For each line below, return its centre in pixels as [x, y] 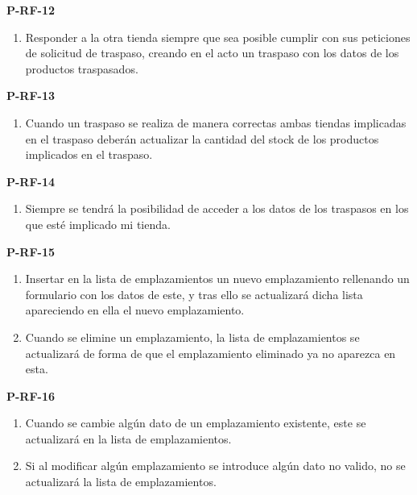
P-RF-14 [31, 181]
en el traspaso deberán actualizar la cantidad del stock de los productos [202, 138]
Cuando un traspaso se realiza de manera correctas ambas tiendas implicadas [216, 122]
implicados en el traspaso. [89, 154]
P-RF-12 [31, 10]
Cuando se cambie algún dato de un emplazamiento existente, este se [196, 423]
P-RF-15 [31, 251]
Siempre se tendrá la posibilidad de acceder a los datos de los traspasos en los [217, 208]
